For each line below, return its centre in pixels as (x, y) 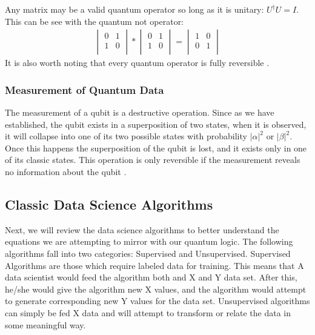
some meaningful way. (45, 324)
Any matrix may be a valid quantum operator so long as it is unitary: (134, 9)
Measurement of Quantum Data (85, 89)
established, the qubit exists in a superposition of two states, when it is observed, (156, 124)
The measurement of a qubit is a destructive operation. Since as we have (140, 112)
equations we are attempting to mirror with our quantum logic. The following (149, 241)
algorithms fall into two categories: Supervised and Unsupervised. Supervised (148, 253)
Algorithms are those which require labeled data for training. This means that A (154, 265)
